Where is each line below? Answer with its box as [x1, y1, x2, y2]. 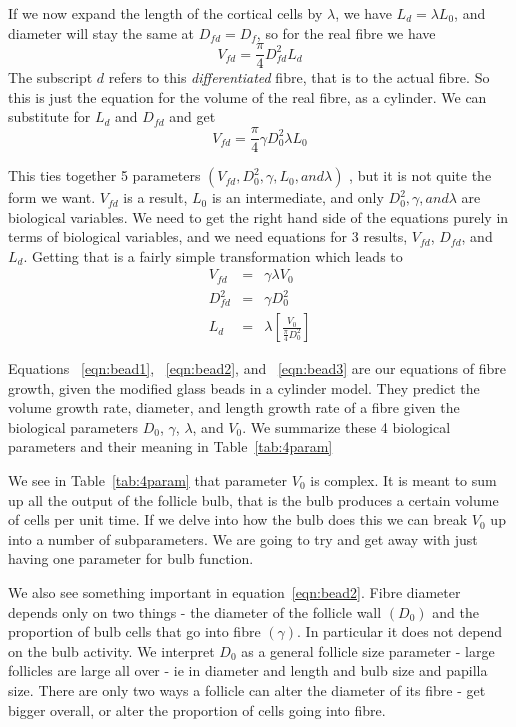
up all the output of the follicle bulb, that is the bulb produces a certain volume [8, 489, 499, 510]
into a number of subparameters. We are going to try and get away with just [8, 528, 478, 549]
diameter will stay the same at [8, 22, 195, 43]
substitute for [8, 106, 91, 127]
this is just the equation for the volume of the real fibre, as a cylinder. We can [8, 86, 487, 107]
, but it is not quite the [349, 165, 492, 186]
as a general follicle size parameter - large [241, 640, 495, 661]
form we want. [8, 187, 96, 208]
